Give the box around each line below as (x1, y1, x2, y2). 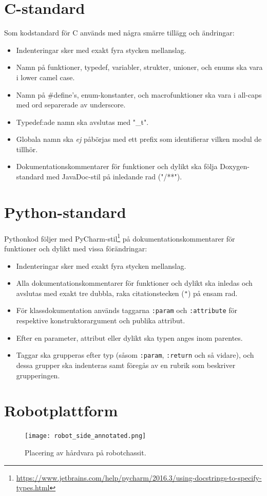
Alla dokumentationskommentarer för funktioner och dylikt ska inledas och (16, 278, 253, 288)
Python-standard (4, 201, 126, 222)
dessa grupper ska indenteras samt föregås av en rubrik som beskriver (16, 359, 236, 370)
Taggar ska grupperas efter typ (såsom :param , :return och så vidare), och (16, 350, 254, 360)
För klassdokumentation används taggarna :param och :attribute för (16, 305, 238, 316)
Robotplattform (4, 400, 118, 421)
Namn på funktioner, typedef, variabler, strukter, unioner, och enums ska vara (16, 62, 263, 72)
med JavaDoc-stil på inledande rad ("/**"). (46, 171, 182, 182)
